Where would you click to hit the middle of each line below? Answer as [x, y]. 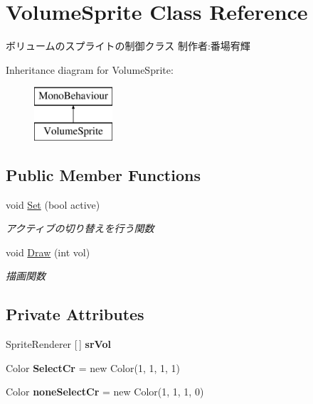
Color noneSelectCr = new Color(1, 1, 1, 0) [105, 392]
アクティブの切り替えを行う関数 [80, 228]
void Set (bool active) [53, 204]
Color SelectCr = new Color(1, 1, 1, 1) [93, 367]
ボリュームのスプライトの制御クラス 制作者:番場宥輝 [128, 46]
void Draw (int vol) [48, 252]
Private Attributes [75, 314]
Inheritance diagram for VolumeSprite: [90, 69]
